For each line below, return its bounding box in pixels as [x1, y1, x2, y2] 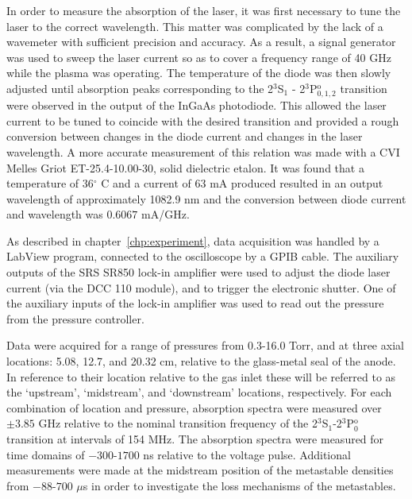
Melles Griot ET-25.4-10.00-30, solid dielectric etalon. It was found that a [6, 159, 364, 176]
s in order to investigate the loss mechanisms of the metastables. [83, 477, 396, 493]
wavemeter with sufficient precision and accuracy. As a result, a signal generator [6, 33, 396, 50]
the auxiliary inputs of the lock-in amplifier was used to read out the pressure [6, 295, 384, 311]
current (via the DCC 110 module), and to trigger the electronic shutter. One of [6, 279, 396, 296]
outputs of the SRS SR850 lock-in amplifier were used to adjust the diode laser [6, 264, 391, 280]
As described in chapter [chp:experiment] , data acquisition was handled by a [6, 232, 379, 249]
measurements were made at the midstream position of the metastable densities [6, 462, 394, 478]
